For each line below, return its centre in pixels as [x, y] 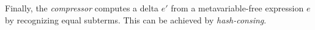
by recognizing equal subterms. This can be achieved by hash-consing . [136, 19]
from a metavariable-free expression [237, 8]
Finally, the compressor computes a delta [82, 8]
